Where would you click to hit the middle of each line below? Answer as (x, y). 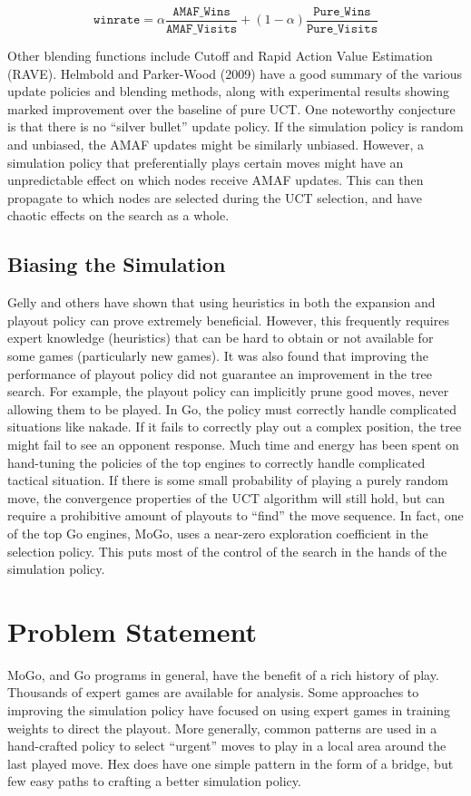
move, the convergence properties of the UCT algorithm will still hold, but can (226, 497)
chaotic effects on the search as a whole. (118, 215)
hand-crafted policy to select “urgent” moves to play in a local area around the (227, 746)
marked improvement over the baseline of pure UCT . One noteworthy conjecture (231, 108)
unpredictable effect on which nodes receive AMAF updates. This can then (216, 180)
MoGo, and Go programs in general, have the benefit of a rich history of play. (223, 674)
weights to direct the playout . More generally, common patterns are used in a (222, 728)
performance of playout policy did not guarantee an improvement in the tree (220, 373)
